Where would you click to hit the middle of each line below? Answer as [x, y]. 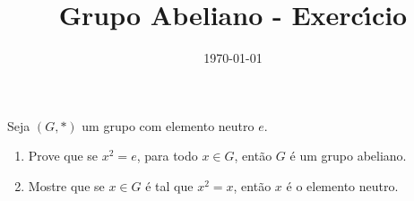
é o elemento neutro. [342, 185]
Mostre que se [66, 185]
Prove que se [63, 156]
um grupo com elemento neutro [168, 125]
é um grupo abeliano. [348, 156]
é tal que [169, 185]
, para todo [167, 156]
